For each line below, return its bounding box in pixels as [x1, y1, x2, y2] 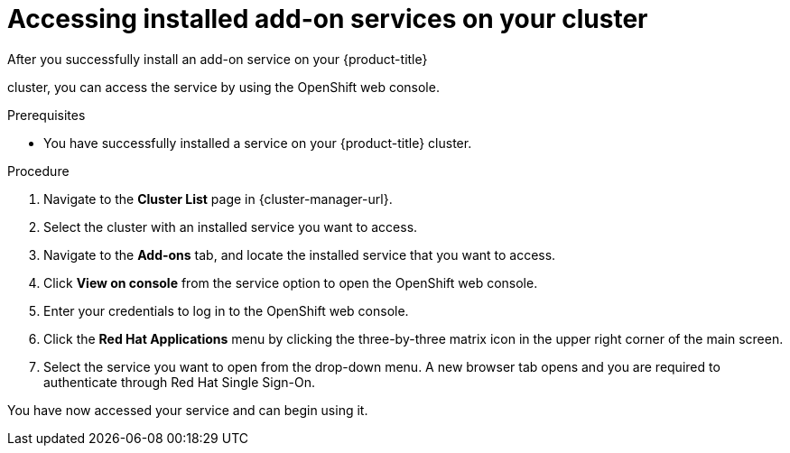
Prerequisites [7, 106, 86, 123]
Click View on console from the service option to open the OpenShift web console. [43, 274, 538, 291]
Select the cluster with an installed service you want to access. [43, 218, 418, 235]
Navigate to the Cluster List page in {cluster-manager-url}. [43, 190, 393, 207]
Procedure [7, 162, 70, 179]
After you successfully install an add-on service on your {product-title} [7, 51, 428, 67]
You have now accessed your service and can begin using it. [7, 402, 368, 418]
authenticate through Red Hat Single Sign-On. [43, 374, 315, 390]
